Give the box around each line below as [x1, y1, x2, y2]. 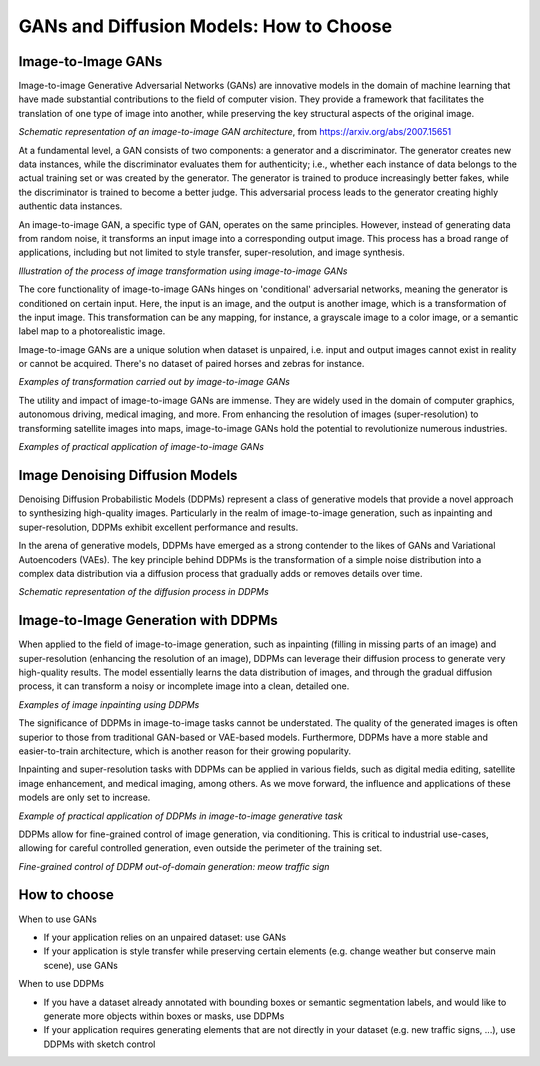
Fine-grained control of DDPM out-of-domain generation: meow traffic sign [18, 860, 330, 872]
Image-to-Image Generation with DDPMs [18, 612, 279, 629]
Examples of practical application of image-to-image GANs [18, 441, 265, 453]
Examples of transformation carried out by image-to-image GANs [18, 376, 290, 388]
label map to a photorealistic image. [18, 325, 166, 337]
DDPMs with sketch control [43, 1038, 156, 1050]
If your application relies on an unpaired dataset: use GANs [43, 931, 287, 943]
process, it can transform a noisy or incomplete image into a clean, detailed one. [18, 680, 350, 692]
